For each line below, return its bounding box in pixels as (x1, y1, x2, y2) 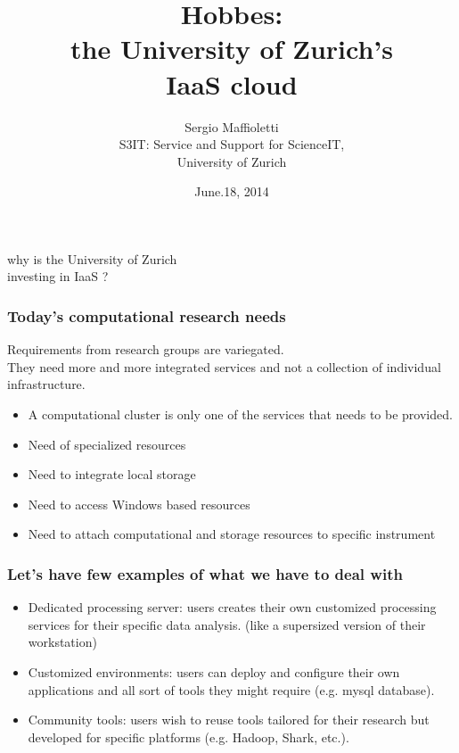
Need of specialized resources (28, 434, 186, 453)
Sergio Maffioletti (184, 117, 279, 136)
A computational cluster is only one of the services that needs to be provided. (28, 405, 453, 424)
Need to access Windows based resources (28, 494, 250, 513)
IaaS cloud (166, 65, 298, 102)
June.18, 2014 (194, 182, 269, 201)
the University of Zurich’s (70, 30, 393, 67)
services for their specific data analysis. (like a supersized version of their (28, 615, 426, 633)
